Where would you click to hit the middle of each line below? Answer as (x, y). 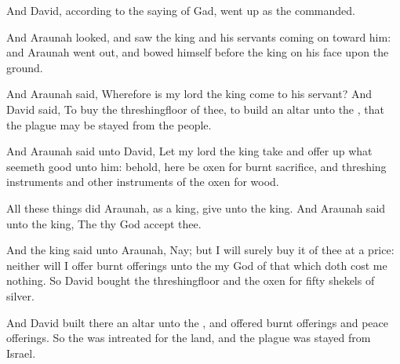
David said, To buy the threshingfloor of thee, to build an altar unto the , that (195, 109)
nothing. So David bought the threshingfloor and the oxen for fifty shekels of (191, 280)
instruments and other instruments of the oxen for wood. (143, 182)
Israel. (21, 353)
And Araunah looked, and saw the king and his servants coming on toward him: (199, 36)
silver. (20, 295)
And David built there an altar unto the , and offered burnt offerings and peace (198, 322)
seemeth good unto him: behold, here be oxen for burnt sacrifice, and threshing (196, 166)
